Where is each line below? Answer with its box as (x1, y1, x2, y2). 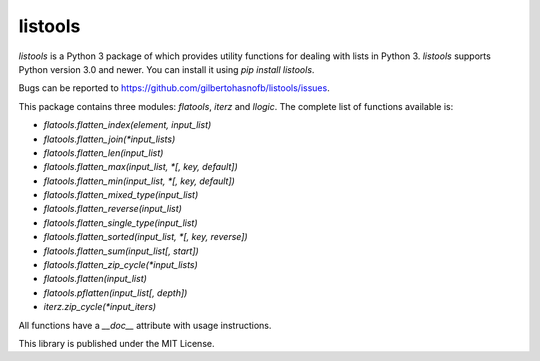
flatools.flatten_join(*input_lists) (43, 133, 176, 145)
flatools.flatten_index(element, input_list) (43, 119, 212, 131)
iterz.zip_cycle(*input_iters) (43, 301, 157, 313)
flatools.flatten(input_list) (43, 273, 147, 285)
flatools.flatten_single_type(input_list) (43, 216, 199, 229)
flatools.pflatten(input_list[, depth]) (43, 286, 188, 299)
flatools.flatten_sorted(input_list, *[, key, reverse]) (43, 231, 249, 243)
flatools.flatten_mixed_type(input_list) (43, 189, 199, 201)
